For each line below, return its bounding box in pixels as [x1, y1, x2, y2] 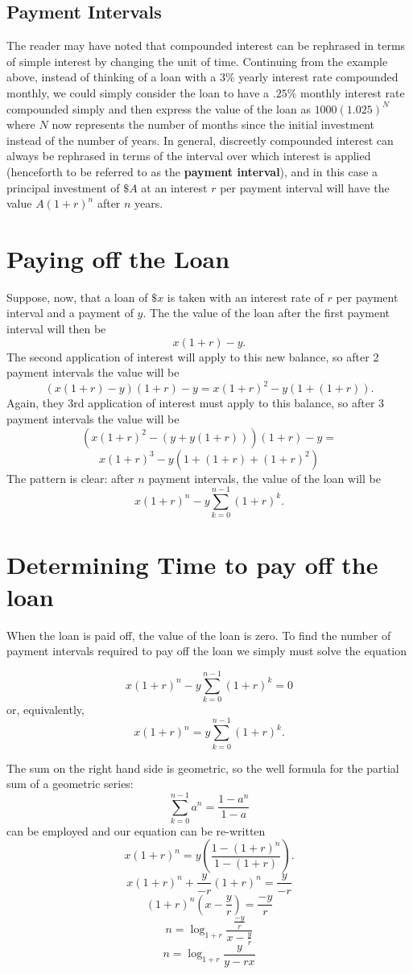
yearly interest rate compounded [238, 68, 399, 85]
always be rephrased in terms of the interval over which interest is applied [6, 147, 371, 164]
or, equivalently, [6, 700, 85, 717]
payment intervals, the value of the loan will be [148, 469, 381, 486]
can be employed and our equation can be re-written [6, 822, 266, 839]
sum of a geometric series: [6, 775, 134, 792]
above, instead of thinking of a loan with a [6, 68, 217, 85]
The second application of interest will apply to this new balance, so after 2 [6, 348, 379, 365]
